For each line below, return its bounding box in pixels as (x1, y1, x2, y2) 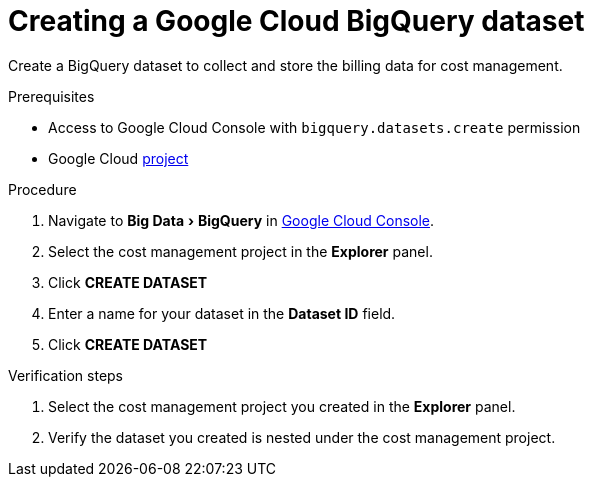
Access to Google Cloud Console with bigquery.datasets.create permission (48, 118, 581, 136)
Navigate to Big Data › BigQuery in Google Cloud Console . (48, 211, 435, 229)
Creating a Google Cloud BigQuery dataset (8, 4, 585, 38)
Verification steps (8, 366, 124, 384)
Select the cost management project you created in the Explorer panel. (48, 397, 516, 415)
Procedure (8, 180, 77, 198)
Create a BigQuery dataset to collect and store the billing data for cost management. (8, 56, 563, 74)
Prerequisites (8, 87, 95, 105)
